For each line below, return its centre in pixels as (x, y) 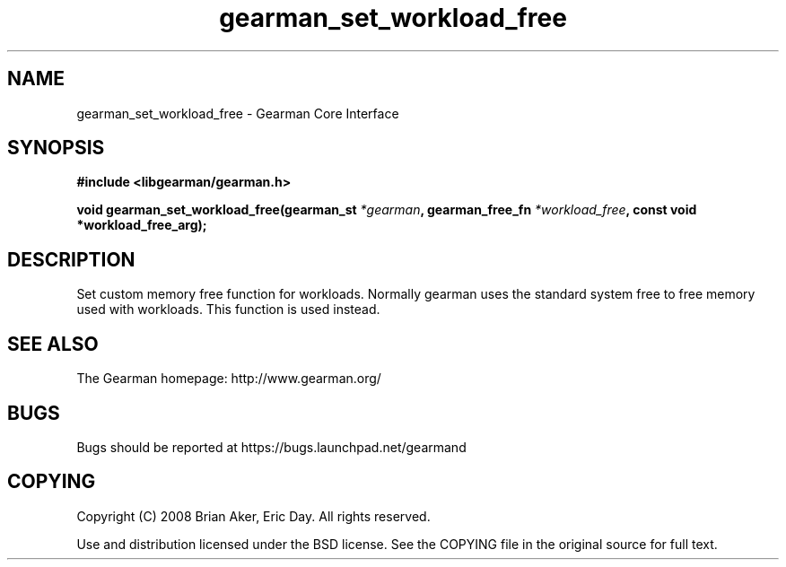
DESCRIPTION (71, 259)
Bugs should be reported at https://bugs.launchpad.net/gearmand (271, 447)
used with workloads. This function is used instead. (228, 310)
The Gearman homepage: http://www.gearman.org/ (229, 379)
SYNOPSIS (56, 148)
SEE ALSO (53, 344)
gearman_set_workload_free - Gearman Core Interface (238, 113)
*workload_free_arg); (142, 225)
